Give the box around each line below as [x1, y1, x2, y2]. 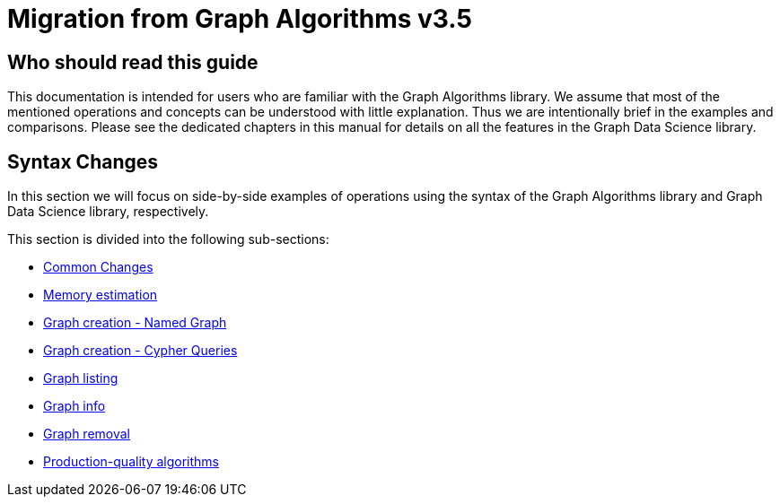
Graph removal [43, 426, 131, 442]
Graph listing [43, 370, 118, 387]
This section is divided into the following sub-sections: [7, 231, 329, 248]
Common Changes [43, 259, 153, 275]
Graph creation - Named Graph [43, 315, 227, 331]
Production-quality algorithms [43, 454, 219, 470]
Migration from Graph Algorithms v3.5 [7, 4, 472, 34]
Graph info [43, 398, 106, 414]
